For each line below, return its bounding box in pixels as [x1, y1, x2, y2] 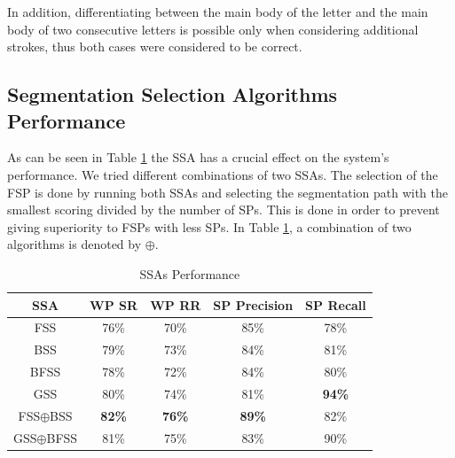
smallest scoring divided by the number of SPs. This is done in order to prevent [7, 200, 440, 219]
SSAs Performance [139, 264, 240, 283]
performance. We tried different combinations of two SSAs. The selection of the [7, 165, 438, 183]
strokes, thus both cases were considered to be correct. [7, 37, 302, 56]
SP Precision [213, 295, 294, 314]
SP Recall [305, 295, 366, 314]
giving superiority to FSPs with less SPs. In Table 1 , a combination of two [7, 217, 412, 236]
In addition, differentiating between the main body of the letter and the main [7, 3, 428, 20]
